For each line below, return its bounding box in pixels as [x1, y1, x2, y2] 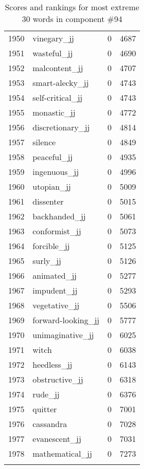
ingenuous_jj [33, 166, 79, 177]
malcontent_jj [33, 62, 83, 74]
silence [33, 136, 56, 148]
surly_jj [33, 255, 62, 266]
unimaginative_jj [33, 329, 94, 341]
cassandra [33, 418, 67, 430]
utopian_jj [33, 181, 71, 192]
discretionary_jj [33, 121, 90, 133]
